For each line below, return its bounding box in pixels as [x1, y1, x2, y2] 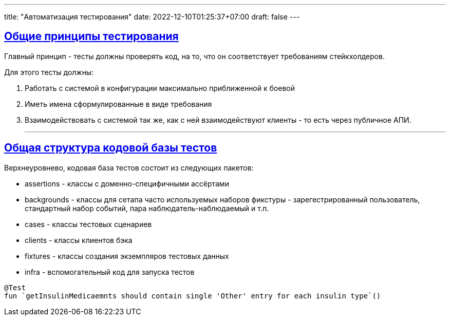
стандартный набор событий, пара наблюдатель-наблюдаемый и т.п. [25, 203, 269, 213]
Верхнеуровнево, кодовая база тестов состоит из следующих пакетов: [4, 163, 254, 172]
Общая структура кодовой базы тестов [4, 141, 217, 155]
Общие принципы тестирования [4, 30, 179, 43]
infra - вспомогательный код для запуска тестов [25, 267, 195, 276]
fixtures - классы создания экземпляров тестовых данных [25, 251, 229, 260]
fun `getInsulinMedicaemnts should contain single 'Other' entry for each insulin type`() [4, 291, 381, 300]
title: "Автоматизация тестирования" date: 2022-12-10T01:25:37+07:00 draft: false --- [4, 12, 300, 21]
